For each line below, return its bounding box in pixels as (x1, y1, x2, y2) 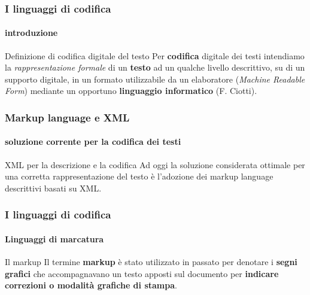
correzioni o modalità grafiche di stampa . (5, 279, 177, 291)
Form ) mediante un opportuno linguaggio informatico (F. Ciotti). (5, 84, 257, 97)
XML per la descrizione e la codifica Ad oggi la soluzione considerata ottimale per (5, 158, 305, 171)
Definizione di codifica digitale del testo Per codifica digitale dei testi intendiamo (5, 49, 305, 62)
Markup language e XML (5, 110, 130, 124)
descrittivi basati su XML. (5, 181, 102, 194)
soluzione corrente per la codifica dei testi (5, 135, 181, 148)
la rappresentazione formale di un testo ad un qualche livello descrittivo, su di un (5, 61, 305, 74)
